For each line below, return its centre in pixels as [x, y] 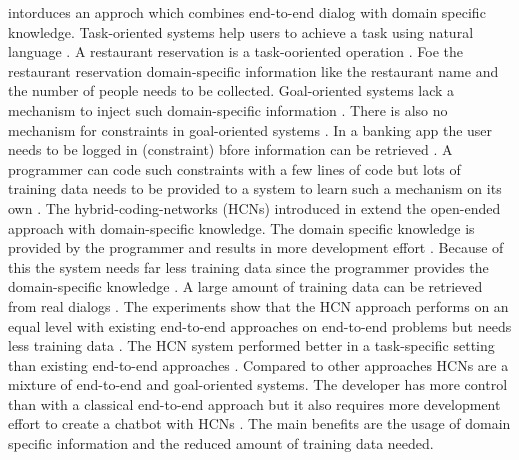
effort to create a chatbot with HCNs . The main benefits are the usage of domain [259, 423]
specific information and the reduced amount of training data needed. [221, 443]
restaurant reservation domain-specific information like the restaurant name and [253, 70]
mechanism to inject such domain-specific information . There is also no [228, 109]
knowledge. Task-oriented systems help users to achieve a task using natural [241, 31]
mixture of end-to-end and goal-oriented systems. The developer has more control [258, 384]
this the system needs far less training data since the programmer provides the [248, 266]
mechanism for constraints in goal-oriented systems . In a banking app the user [250, 129]
